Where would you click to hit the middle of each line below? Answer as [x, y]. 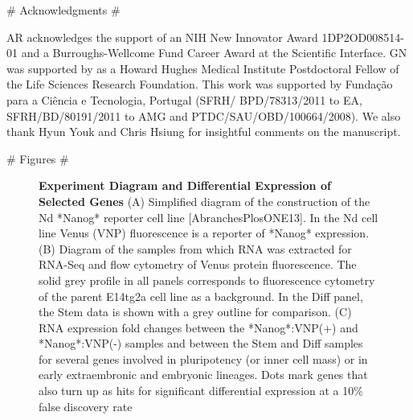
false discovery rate [86, 406]
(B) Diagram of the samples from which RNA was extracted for [195, 248]
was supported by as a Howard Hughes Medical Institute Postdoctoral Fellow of [203, 68]
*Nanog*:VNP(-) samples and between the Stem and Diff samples [201, 343]
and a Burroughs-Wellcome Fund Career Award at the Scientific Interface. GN [214, 53]
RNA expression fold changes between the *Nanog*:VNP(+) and [198, 327]
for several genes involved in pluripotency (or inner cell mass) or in [203, 358]
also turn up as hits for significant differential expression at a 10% [201, 391]
